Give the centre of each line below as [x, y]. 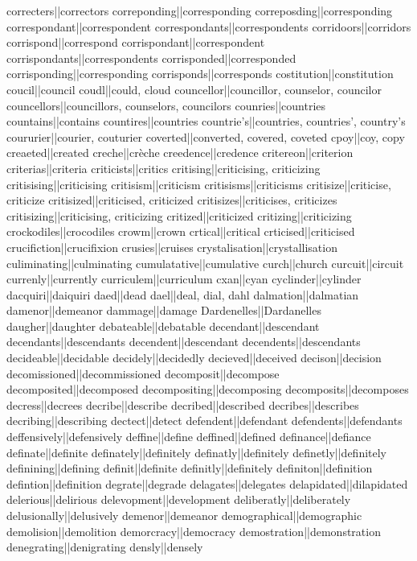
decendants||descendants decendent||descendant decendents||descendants [184, 342]
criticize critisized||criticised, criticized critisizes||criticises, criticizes [172, 200]
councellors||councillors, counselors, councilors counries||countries [166, 105]
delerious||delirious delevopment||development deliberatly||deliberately [179, 499]
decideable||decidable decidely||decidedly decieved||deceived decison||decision [194, 358]
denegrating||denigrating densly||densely [105, 547]
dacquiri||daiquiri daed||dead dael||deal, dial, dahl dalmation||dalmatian [183, 294]
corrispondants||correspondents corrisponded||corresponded [151, 58]
